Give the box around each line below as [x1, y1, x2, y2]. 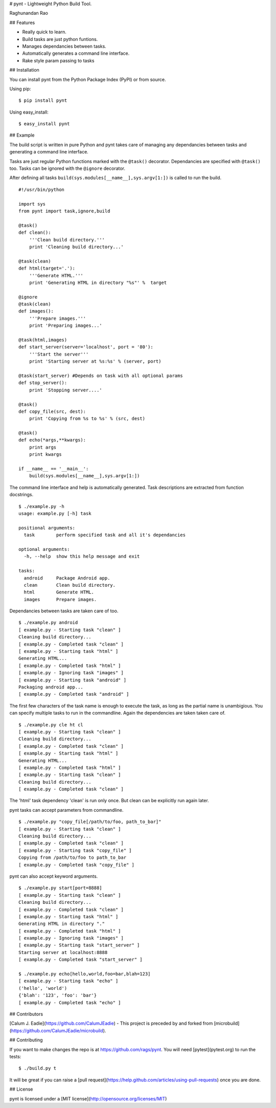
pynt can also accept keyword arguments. [9, 873, 98, 879]
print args [29, 444, 57, 450]
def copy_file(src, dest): [18, 408, 86, 414]
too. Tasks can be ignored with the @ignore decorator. [9, 165, 125, 171]
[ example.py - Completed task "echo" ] [18, 1000, 121, 1005]
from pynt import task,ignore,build [18, 208, 110, 214]
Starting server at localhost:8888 [18, 949, 108, 955]
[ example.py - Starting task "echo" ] [18, 978, 119, 984]
